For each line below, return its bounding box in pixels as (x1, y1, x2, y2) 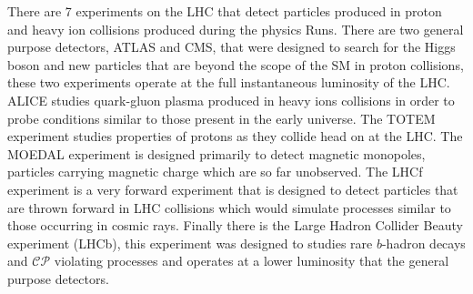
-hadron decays (381, 233, 466, 252)
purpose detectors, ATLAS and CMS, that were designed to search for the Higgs (7, 37, 456, 56)
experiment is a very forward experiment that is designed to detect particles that (7, 179, 458, 198)
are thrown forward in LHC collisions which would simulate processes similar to (7, 198, 451, 217)
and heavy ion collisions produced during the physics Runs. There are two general (7, 19, 464, 38)
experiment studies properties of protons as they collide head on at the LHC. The (7, 127, 463, 146)
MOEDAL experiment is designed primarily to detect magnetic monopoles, (7, 144, 426, 163)
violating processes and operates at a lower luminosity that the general (54, 251, 449, 270)
